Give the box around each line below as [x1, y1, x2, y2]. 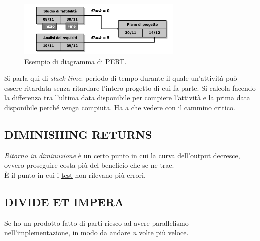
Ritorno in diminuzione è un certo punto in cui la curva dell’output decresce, [4, 150, 240, 160]
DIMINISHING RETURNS [4, 127, 152, 142]
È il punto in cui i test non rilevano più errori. [4, 170, 146, 180]
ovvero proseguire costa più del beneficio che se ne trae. [4, 160, 174, 170]
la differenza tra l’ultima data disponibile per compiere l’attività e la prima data [4, 92, 250, 103]
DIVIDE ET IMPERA [4, 194, 124, 210]
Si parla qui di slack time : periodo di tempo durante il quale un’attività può [4, 73, 237, 83]
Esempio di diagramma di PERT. [24, 56, 127, 66]
